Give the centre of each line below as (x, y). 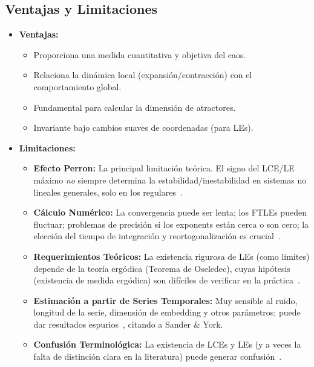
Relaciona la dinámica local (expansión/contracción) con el (143, 75)
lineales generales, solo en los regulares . (108, 192)
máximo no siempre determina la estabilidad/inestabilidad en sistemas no (170, 180)
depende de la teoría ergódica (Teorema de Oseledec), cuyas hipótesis (162, 268)
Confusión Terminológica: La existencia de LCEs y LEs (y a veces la (167, 344)
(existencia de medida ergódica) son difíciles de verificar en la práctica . (167, 280)
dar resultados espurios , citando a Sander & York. (128, 324)
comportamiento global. (77, 86)
